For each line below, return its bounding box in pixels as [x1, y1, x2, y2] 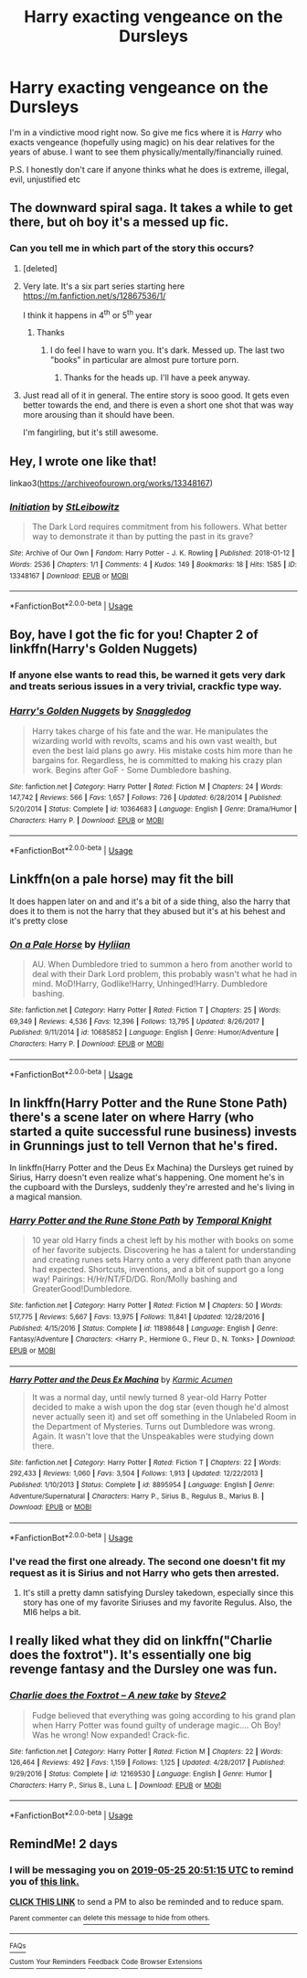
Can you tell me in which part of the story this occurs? [9, 242, 254, 255]
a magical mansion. [9, 1191, 83, 1203]
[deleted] [22, 262, 58, 273]
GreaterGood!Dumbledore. [31, 1283, 132, 1294]
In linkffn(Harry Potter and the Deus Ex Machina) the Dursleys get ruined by [9, 1163, 294, 1174]
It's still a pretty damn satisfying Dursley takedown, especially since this [22, 1587, 294, 1598]
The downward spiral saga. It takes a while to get [9, 200, 293, 216]
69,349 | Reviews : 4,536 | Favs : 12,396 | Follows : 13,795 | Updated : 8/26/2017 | [9, 1016, 265, 1026]
